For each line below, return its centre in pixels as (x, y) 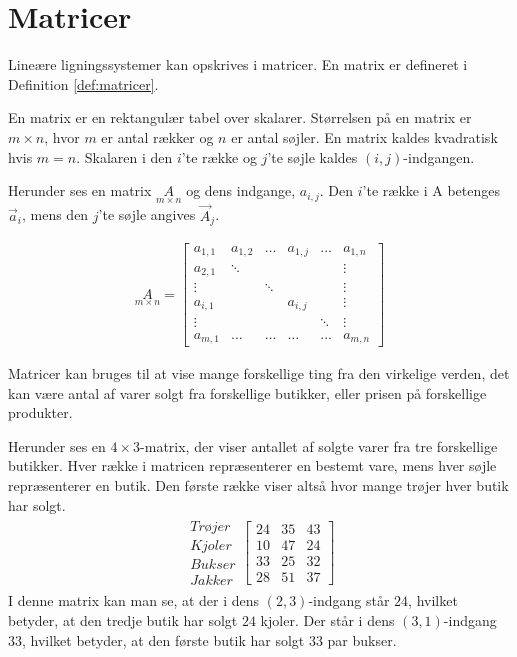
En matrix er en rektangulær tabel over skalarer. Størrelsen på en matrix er (240, 117)
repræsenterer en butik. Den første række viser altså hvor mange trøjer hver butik (258, 484)
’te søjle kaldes (312, 156)
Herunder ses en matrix (80, 190)
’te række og (219, 156)
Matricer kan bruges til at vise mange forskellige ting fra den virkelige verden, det (259, 373)
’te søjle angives (147, 214)
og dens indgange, (241, 190)
